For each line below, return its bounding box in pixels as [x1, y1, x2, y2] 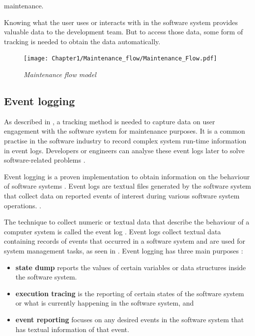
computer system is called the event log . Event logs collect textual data [4, 226, 221, 236]
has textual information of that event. [15, 324, 129, 334]
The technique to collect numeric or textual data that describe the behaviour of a [4, 217, 250, 227]
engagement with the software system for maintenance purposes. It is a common [4, 126, 245, 136]
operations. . [4, 200, 41, 210]
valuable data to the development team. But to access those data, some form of [4, 27, 243, 37]
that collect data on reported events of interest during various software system [4, 190, 240, 200]
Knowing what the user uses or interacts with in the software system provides [4, 17, 238, 27]
